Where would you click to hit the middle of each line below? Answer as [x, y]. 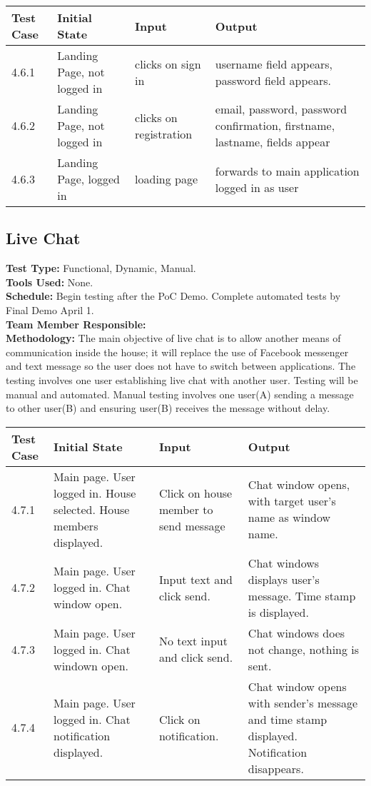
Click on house [195, 493]
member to [186, 509]
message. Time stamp [302, 595]
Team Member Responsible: [76, 324]
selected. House [92, 509]
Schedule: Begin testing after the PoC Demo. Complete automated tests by [173, 296]
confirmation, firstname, [275, 125]
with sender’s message [303, 702]
